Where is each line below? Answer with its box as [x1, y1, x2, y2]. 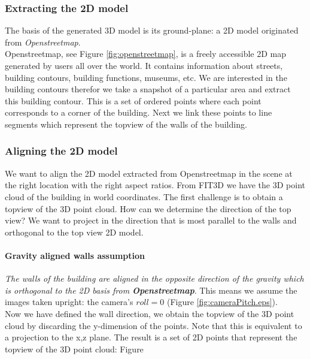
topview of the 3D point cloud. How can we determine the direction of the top [5, 202, 291, 215]
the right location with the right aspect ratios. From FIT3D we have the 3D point [5, 179, 305, 191]
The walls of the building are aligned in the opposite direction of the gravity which [5, 272, 304, 285]
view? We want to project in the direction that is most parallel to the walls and [5, 214, 297, 227]
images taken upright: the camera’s [5, 295, 133, 308]
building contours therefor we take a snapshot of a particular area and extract [5, 83, 291, 95]
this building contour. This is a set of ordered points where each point [5, 94, 262, 107]
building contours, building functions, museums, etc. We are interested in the [5, 71, 287, 83]
